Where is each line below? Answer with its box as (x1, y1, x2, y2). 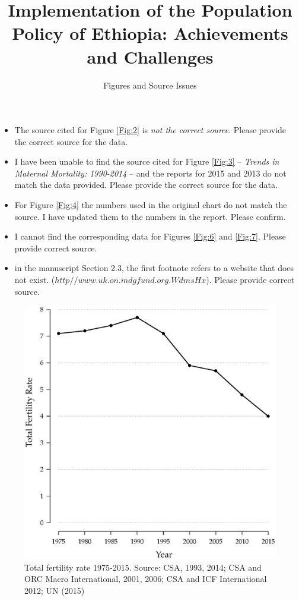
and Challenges (87, 44, 214, 68)
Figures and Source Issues (103, 78, 197, 91)
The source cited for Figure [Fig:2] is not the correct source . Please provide (14, 124, 287, 136)
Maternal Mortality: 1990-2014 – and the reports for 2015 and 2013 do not (14, 166, 287, 179)
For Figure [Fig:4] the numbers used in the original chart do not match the (14, 199, 287, 211)
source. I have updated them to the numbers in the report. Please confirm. (14, 210, 286, 222)
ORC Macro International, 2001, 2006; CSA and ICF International (24, 572, 267, 585)
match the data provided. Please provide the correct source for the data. (14, 178, 278, 191)
